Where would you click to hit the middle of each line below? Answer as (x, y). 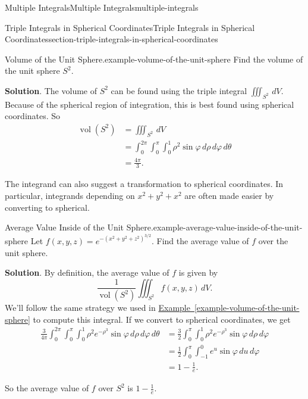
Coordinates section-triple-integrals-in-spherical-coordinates (111, 39)
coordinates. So (33, 116)
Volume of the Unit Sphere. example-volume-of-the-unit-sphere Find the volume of (154, 59)
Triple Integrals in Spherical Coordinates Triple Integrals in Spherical (130, 27)
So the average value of (47, 388)
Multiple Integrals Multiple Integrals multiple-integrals (102, 7)
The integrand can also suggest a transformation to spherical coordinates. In (144, 184)
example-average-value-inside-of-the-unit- (228, 227)
